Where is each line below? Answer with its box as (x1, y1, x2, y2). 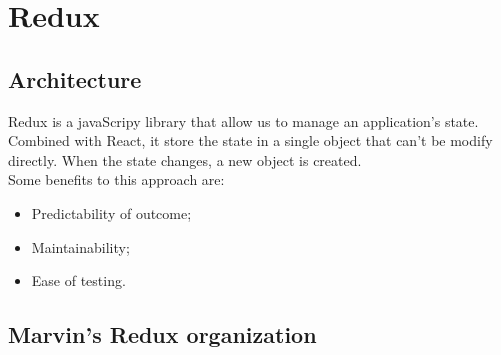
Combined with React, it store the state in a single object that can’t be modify (8, 130, 493, 151)
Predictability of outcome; (31, 202, 192, 223)
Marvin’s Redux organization (8, 319, 317, 350)
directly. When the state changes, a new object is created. (8, 149, 362, 170)
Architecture (8, 63, 142, 94)
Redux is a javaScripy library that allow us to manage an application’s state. (8, 110, 479, 131)
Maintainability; (31, 236, 130, 257)
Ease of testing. (31, 270, 126, 291)
